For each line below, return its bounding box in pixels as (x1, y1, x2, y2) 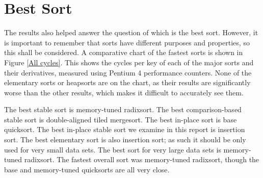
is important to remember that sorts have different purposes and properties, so (4, 37, 250, 47)
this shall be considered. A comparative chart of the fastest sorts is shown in (4, 47, 243, 58)
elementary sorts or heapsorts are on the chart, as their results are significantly (4, 77, 251, 88)
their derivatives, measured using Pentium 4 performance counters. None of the (4, 67, 252, 78)
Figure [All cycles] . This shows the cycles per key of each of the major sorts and (4, 57, 254, 67)
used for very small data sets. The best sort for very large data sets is (4, 144, 221, 155)
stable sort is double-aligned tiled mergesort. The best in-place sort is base (4, 114, 237, 124)
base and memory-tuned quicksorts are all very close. (4, 164, 170, 174)
